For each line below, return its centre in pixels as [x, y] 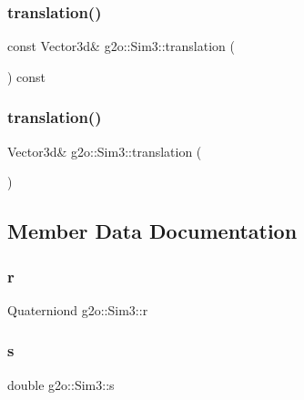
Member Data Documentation [152, 231]
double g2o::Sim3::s [61, 384]
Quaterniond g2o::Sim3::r [78, 309]
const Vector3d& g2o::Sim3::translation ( [121, 46]
